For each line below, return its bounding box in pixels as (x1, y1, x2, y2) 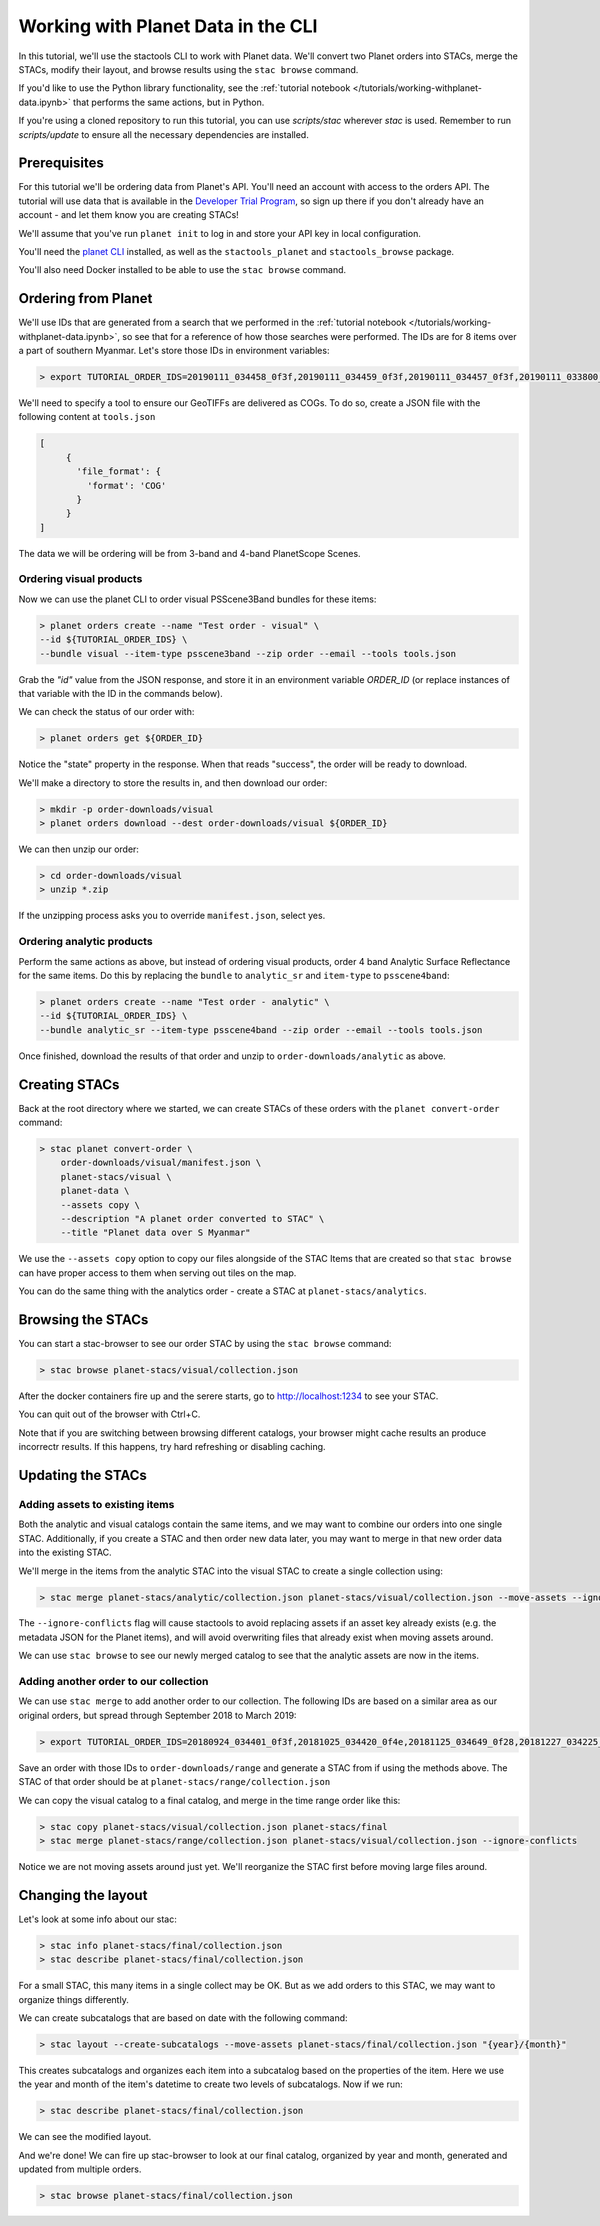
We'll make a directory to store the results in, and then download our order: (18, 776, 328, 789)
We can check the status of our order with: (18, 706, 195, 718)
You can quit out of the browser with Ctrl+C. (18, 1408, 201, 1420)
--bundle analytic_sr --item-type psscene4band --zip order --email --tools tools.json (39, 1024, 483, 1035)
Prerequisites (18, 155, 104, 172)
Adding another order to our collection (18, 1675, 209, 1689)
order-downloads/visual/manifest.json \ (60, 1157, 262, 1169)
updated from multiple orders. (18, 2163, 142, 2175)
